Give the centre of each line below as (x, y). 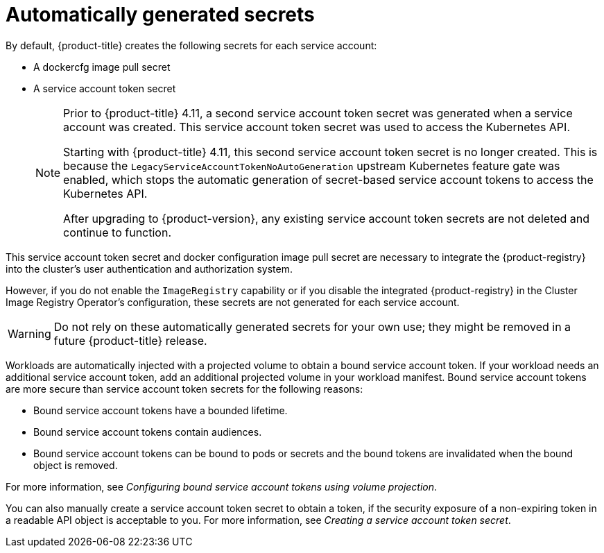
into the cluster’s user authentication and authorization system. (149, 269)
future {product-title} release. (130, 340)
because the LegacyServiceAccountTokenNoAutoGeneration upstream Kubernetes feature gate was (312, 165)
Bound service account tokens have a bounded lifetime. (161, 410)
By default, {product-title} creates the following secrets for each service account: (191, 45)
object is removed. (76, 465)
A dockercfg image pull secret (102, 67)
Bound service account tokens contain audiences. (148, 432)
